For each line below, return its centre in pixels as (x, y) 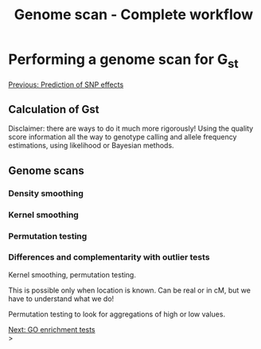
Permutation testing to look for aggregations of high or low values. (117, 314)
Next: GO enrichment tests (52, 329)
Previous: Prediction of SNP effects (66, 84)
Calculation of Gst (54, 109)
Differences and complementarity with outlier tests (109, 257)
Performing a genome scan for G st (123, 61)
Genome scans (47, 170)
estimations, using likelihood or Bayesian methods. (91, 146)
